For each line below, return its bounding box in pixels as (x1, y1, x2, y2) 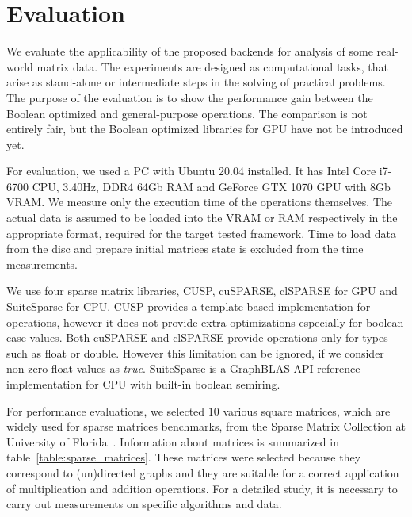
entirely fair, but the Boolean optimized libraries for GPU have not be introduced (6, 121, 403, 137)
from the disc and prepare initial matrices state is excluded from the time (6, 240, 364, 257)
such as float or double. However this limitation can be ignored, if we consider (6, 344, 384, 361)
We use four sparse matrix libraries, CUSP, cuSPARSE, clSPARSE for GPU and (6, 282, 398, 299)
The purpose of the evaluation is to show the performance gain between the (6, 89, 373, 105)
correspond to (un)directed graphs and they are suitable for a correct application (6, 464, 399, 481)
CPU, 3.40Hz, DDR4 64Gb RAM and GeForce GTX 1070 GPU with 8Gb (32, 178, 391, 194)
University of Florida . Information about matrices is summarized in (6, 433, 339, 450)
